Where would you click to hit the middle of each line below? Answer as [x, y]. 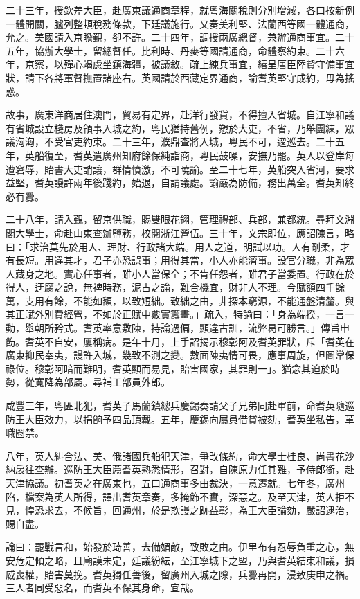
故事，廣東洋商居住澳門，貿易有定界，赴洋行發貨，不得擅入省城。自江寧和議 [180, 115]
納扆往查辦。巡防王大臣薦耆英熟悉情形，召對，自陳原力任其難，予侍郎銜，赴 [180, 469]
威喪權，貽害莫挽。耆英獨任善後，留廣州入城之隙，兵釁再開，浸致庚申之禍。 [180, 574]
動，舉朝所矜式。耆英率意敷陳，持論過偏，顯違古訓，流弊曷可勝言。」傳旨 [173, 328]
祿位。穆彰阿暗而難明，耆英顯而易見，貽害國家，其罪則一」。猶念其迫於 [168, 368]
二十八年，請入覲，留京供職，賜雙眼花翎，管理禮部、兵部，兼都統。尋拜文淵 [180, 219]
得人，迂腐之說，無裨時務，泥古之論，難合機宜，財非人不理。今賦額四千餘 [175, 287]
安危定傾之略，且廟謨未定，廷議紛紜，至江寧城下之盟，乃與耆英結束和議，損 [180, 560]
